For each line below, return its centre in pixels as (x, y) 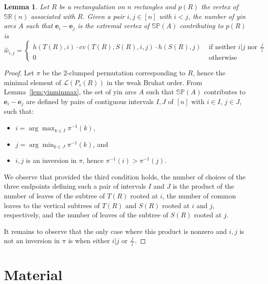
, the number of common (199, 196)
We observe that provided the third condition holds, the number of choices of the (125, 176)
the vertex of (220, 6)
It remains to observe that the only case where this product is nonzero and (116, 231)
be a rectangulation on (92, 6)
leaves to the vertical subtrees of (52, 205)
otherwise (223, 58)
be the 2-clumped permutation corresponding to (114, 73)
